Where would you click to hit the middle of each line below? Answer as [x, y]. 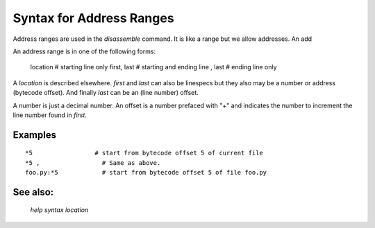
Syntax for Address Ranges [93, 18]
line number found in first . [50, 115]
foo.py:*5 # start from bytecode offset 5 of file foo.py [146, 173]
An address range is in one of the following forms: [84, 51]
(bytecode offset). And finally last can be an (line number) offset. [106, 93]
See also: [33, 192]
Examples [35, 135]
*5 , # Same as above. [93, 163]
